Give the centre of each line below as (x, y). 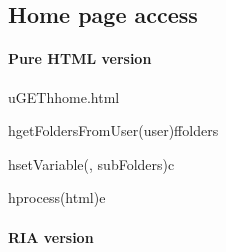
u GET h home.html (64, 96)
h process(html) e (57, 197)
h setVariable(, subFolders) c (91, 163)
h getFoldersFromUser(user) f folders (113, 130)
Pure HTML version (80, 58)
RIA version (51, 236)
